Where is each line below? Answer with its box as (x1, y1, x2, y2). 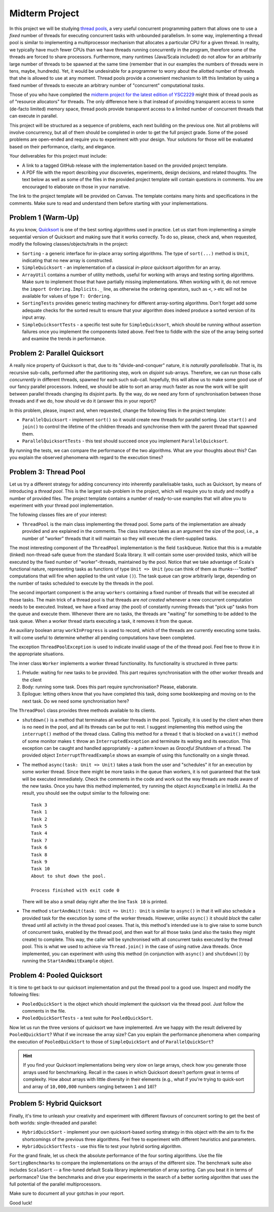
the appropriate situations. (9, 651, 64, 657)
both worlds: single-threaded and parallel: (9, 1119, 97, 1126)
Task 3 (31, 802, 48, 808)
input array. (22, 314, 46, 320)
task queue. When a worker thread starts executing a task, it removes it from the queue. (9, 618, 193, 624)
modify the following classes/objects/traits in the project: (9, 241, 128, 247)
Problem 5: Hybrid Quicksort (9, 1099, 102, 1108)
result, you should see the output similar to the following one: (22, 790, 150, 796)
